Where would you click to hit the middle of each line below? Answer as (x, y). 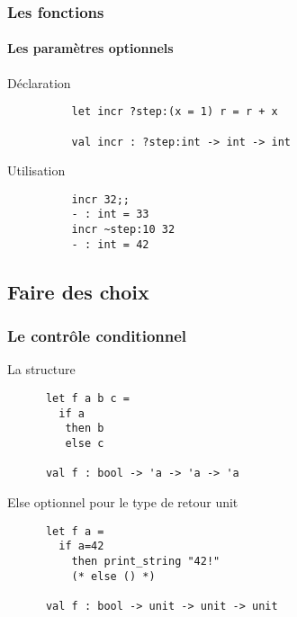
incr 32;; (101, 199)
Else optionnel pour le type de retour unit (123, 501)
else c (85, 443)
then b (85, 429)
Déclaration (39, 82)
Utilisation (36, 170)
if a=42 (81, 546)
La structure (41, 369)
